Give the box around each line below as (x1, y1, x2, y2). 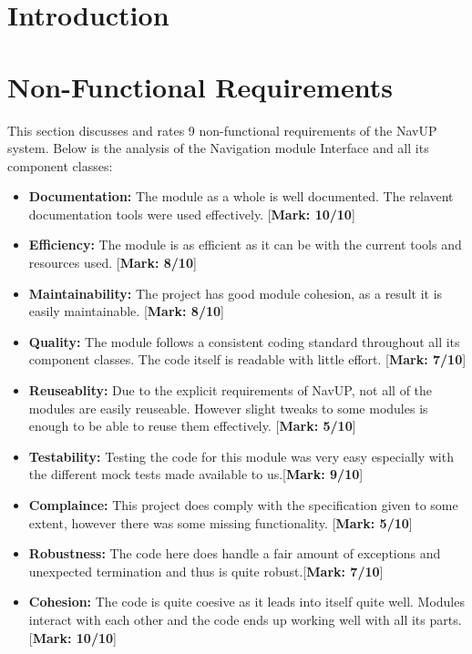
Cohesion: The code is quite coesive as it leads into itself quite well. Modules (28, 592, 465, 611)
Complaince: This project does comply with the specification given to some (28, 496, 458, 514)
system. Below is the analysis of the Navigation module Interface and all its (7, 138, 429, 158)
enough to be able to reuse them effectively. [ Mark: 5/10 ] (28, 416, 356, 435)
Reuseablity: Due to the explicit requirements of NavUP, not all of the (28, 381, 433, 400)
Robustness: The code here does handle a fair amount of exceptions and (28, 544, 441, 563)
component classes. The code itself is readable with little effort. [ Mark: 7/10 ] (28, 350, 467, 369)
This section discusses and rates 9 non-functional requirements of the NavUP (7, 120, 437, 139)
